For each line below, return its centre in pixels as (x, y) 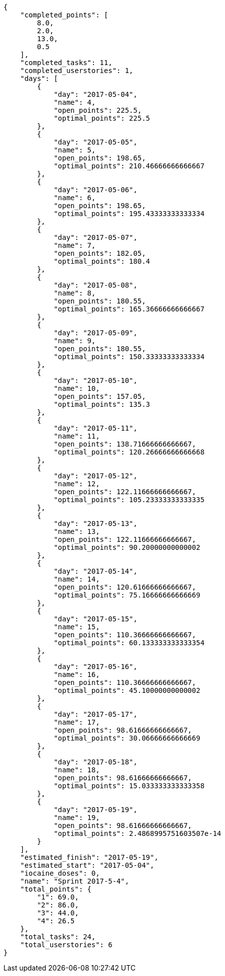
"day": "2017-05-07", (96, 237)
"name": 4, (75, 102)
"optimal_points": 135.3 (102, 404)
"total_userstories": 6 (66, 945)
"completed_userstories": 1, (77, 71)
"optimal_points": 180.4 (102, 261)
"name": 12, (77, 484)
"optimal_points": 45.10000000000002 (127, 690)
